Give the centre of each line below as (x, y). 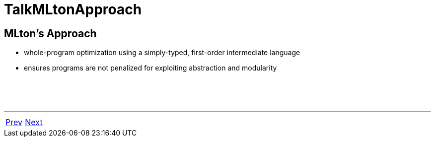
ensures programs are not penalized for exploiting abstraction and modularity (150, 68)
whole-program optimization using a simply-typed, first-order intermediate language (162, 53)
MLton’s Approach (50, 33)
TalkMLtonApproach (73, 9)
